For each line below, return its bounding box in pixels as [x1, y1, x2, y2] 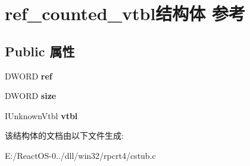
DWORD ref [5, 69, 52, 82]
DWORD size [5, 90, 57, 102]
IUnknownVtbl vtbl [5, 109, 78, 122]
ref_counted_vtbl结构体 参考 [5, 1, 246, 25]
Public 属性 [5, 41, 75, 60]
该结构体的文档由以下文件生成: [5, 129, 124, 142]
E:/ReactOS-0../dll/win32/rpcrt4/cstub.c [5, 149, 156, 161]
